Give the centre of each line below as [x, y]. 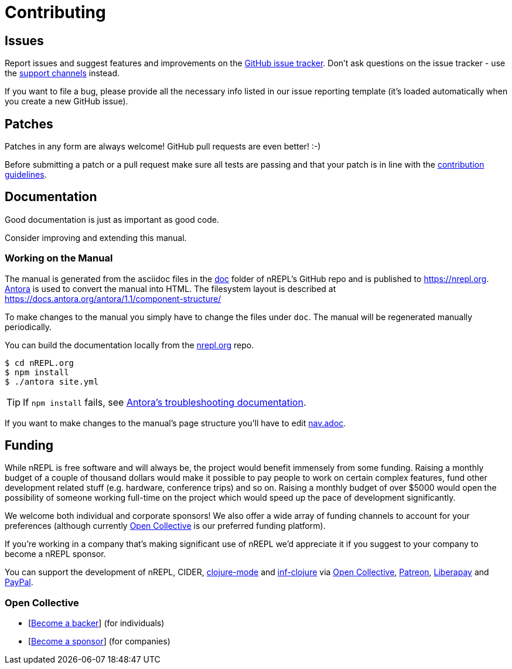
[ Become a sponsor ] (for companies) [99, 641]
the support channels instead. [62, 73]
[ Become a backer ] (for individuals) [96, 623]
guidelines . [26, 175]
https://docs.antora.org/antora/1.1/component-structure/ [113, 298]
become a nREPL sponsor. [55, 554]
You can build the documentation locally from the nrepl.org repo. [129, 345]
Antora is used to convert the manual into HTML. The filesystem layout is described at [170, 288]
